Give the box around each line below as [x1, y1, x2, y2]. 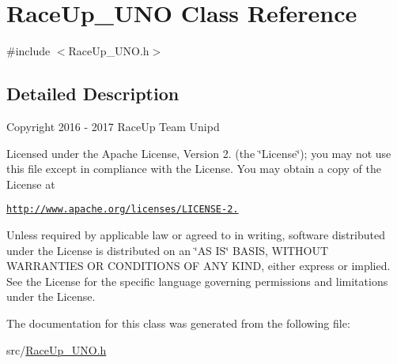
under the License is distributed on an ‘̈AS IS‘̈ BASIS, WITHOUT [6, 242, 329, 258]
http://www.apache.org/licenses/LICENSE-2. [6, 204, 239, 216]
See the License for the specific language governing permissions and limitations [6, 272, 388, 289]
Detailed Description [6, 81, 180, 106]
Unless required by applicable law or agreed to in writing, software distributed [6, 226, 385, 242]
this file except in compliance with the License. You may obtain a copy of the [6, 160, 381, 177]
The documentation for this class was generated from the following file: [6, 314, 350, 331]
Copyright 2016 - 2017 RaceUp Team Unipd [6, 118, 220, 134]
